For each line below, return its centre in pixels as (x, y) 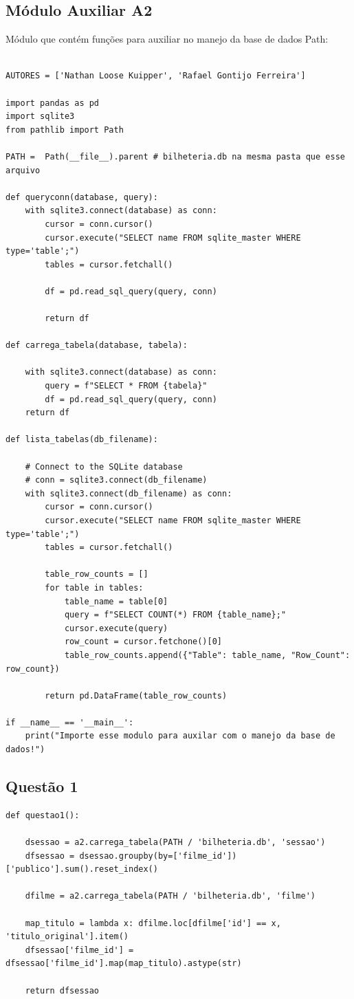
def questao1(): (43, 815)
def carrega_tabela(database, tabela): (97, 345)
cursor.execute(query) (116, 628)
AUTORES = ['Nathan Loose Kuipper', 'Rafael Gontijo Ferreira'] (156, 76)
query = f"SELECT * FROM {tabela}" (126, 386)
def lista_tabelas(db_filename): (82, 440)
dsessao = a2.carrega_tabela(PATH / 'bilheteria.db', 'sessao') (175, 843)
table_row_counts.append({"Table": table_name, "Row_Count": (207, 655)
